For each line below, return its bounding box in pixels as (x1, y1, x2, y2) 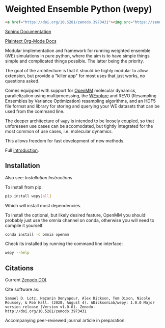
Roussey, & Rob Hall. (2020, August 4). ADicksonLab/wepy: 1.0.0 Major (5, 301, 155, 305)
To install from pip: (5, 184, 43, 190)
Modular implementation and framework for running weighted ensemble (5, 48, 151, 54)
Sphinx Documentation (5, 28, 52, 34)
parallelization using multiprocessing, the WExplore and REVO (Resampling (5, 92, 157, 99)
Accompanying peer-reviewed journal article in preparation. (5, 318, 126, 324)
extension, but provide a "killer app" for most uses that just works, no (5, 73, 145, 79)
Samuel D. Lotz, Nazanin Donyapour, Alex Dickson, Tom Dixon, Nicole (5, 296, 151, 301)
